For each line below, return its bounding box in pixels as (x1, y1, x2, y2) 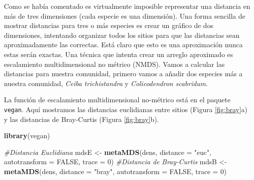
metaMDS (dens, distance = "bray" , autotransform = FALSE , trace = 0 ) (4, 166, 227, 176)
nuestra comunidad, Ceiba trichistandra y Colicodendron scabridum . (4, 78, 208, 88)
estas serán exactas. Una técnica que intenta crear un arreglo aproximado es (4, 49, 233, 59)
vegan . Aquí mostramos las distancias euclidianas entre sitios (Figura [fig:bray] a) (4, 104, 248, 114)
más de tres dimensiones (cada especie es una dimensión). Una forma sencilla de (4, 10, 246, 21)
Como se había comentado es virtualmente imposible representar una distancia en (4, 1, 251, 11)
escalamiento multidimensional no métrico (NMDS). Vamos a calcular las (4, 59, 225, 69)
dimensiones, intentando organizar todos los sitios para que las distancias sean (4, 30, 240, 40)
